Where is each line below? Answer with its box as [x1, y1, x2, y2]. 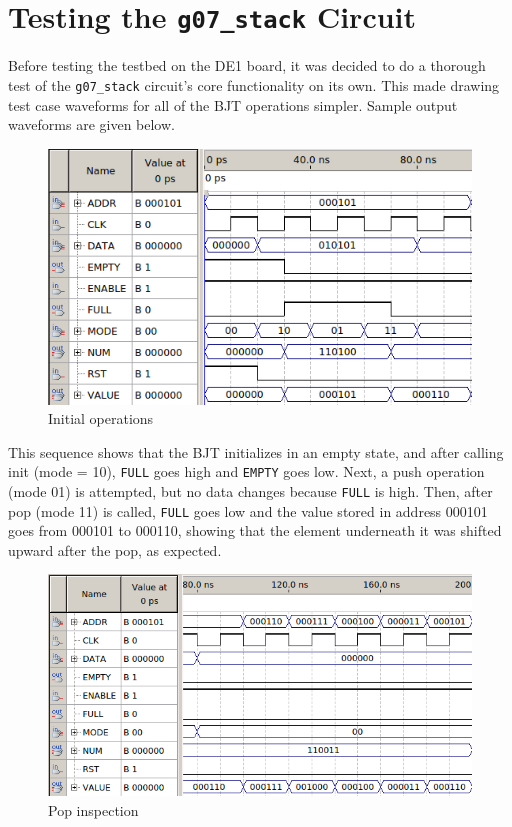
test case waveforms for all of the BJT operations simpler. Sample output [8, 94, 458, 115]
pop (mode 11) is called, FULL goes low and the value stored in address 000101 [8, 500, 488, 521]
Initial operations [48, 408, 154, 429]
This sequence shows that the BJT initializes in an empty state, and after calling [8, 441, 504, 462]
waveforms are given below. [8, 114, 175, 135]
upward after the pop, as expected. [8, 539, 222, 560]
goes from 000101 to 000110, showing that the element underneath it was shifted [8, 520, 502, 541]
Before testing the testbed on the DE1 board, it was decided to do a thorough [8, 55, 486, 76]
